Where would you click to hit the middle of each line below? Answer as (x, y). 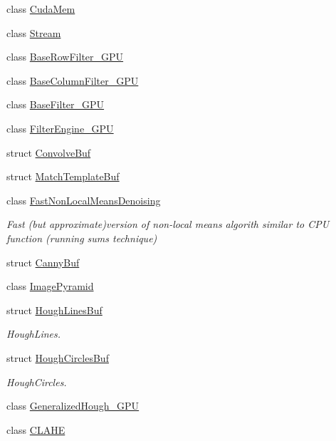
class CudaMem (41, 9)
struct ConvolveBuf (49, 152)
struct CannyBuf (43, 262)
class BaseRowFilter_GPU (65, 57)
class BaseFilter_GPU (56, 104)
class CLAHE (36, 429)
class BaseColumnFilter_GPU (73, 80)
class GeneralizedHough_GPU (73, 406)
